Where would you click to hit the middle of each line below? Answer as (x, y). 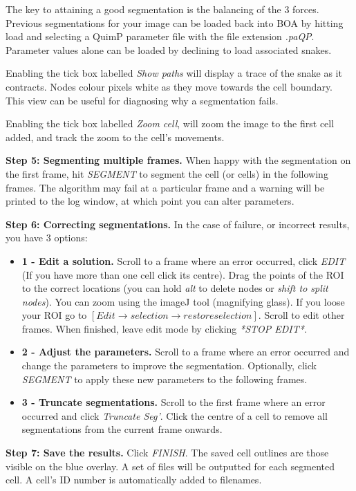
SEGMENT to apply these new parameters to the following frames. (165, 379)
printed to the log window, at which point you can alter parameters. (150, 201)
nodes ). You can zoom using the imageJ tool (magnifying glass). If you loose (183, 301)
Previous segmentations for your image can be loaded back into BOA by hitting (175, 22)
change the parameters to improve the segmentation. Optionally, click (169, 365)
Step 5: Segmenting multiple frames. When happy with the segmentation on (178, 160)
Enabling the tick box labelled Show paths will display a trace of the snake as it (174, 73)
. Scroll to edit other (301, 315)
